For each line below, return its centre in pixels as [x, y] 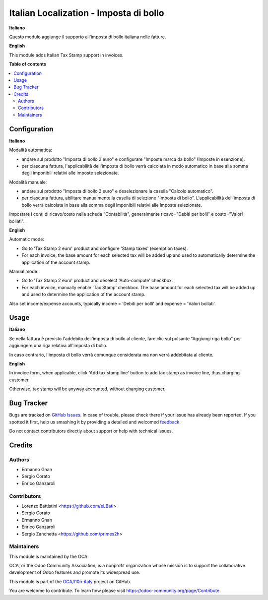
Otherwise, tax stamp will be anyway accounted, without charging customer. [87, 389]
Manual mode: [24, 271]
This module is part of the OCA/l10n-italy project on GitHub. [70, 581]
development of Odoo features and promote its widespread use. [75, 572]
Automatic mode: [27, 239]
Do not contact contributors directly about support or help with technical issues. [91, 431]
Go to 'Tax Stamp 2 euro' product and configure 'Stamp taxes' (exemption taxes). [105, 248]
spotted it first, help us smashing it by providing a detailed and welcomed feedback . [95, 422]
